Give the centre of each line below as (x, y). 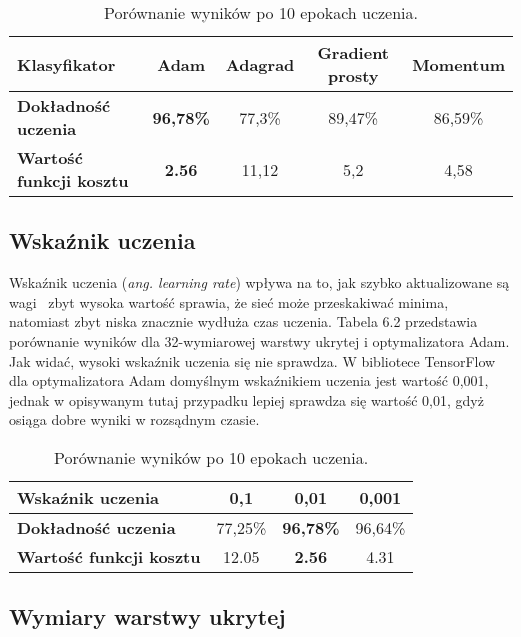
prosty (353, 75)
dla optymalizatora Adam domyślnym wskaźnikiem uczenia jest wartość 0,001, (249, 380)
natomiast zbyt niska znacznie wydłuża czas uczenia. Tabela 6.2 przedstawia (243, 321)
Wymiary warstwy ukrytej (147, 616)
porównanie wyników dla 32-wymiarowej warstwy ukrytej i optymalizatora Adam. (259, 340)
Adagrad (260, 64)
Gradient (353, 52)
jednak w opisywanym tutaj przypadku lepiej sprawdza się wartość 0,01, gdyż (246, 399)
